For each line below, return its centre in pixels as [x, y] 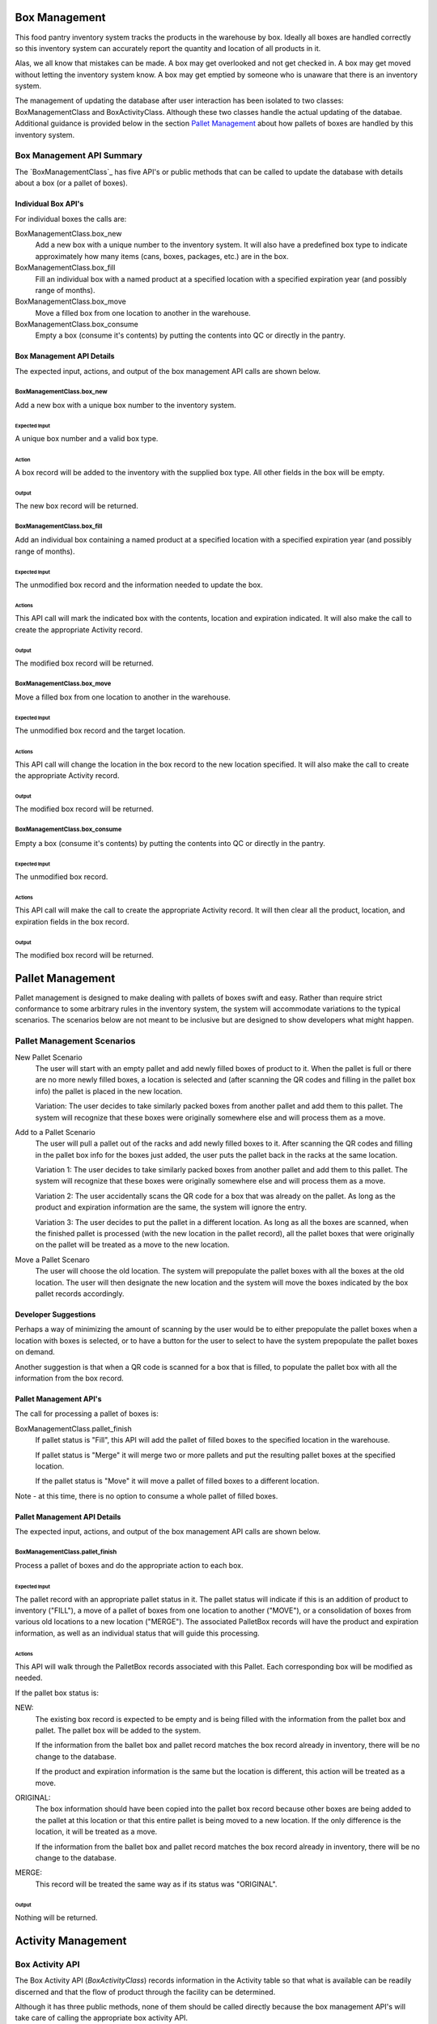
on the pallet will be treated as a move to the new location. [132, 1245]
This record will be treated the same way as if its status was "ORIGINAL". [156, 1884]
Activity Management [71, 1940]
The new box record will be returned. [77, 505]
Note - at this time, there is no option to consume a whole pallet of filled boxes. [146, 1496]
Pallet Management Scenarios [75, 1041]
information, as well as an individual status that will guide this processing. [138, 1633]
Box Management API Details [65, 356]
